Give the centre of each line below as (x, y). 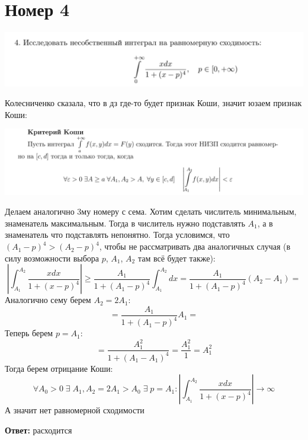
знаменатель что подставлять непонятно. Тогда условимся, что (117, 235)
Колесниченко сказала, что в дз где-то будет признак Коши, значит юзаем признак (153, 103)
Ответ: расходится (38, 430)
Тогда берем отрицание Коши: (59, 368)
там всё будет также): (177, 258)
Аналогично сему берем (48, 300)
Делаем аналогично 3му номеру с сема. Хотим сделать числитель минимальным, (151, 211)
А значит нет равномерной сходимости (75, 410)
